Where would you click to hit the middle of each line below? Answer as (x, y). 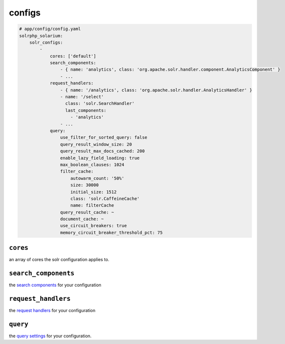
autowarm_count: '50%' (98, 178)
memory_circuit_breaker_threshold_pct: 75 (111, 232)
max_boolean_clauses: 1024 (92, 164)
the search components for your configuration (55, 285)
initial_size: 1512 (93, 192)
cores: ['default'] (73, 56)
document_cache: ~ (82, 219)
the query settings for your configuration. (50, 336)
